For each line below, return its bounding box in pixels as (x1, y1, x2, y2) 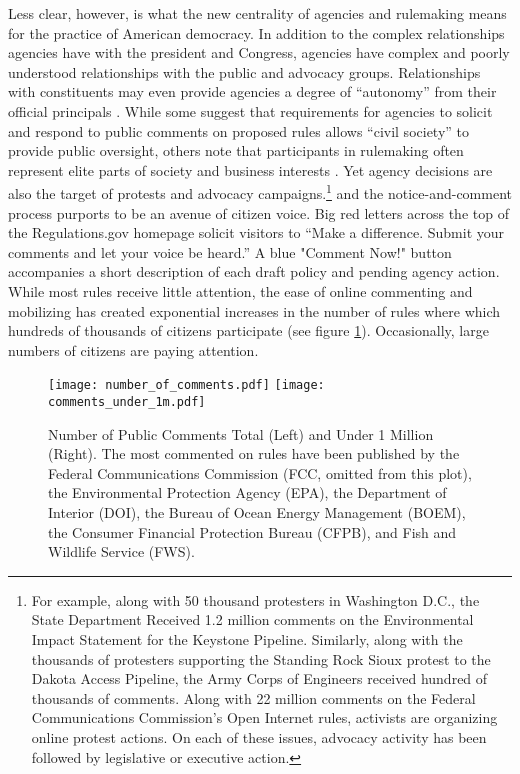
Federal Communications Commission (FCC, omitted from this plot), (48, 462, 472, 483)
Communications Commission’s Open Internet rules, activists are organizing (31, 707, 498, 728)
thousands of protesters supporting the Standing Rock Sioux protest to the (31, 648, 491, 669)
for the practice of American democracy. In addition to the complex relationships (8, 22, 505, 43)
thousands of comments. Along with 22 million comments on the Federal (31, 687, 476, 708)
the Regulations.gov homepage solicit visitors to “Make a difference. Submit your (8, 222, 505, 243)
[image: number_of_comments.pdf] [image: (48, 378, 325, 393)
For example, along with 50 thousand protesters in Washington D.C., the (31, 589, 480, 610)
